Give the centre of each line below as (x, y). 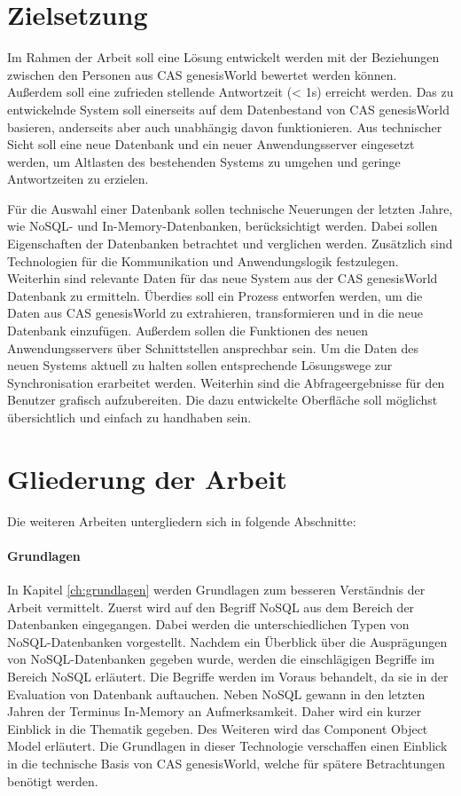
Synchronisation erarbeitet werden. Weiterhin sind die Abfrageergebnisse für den (226, 382)
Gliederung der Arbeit (147, 478)
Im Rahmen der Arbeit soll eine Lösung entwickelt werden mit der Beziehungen (223, 57)
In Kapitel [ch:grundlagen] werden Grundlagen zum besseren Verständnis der (216, 590)
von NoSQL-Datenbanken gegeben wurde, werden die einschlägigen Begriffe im (221, 659)
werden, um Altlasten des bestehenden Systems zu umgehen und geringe (204, 161)
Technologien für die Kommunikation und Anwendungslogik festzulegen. (203, 260)
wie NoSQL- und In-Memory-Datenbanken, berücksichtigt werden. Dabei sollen (223, 226)
